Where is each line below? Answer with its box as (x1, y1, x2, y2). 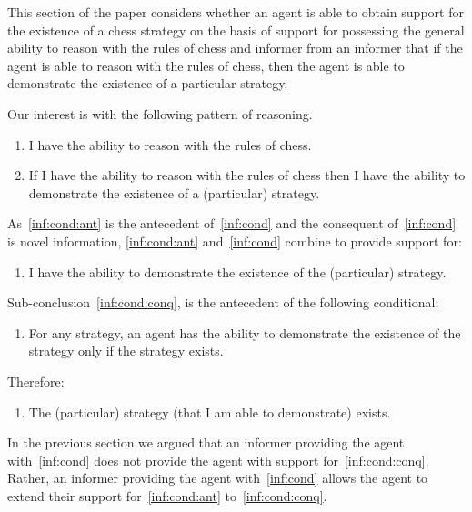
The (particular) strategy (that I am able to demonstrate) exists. (28, 402, 391, 421)
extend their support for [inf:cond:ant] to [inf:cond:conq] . (7, 486, 327, 505)
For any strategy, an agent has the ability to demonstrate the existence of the (28, 323, 461, 342)
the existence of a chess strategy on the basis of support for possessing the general (7, 20, 465, 39)
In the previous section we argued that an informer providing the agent (7, 433, 405, 452)
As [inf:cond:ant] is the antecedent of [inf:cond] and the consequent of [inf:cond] (7, 214, 457, 233)
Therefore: (7, 371, 65, 390)
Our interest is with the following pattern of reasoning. (7, 104, 313, 123)
